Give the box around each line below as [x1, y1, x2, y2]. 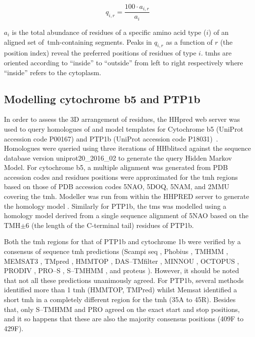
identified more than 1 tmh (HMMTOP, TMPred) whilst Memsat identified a [4, 284, 237, 295]
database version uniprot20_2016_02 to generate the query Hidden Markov [4, 152, 232, 163]
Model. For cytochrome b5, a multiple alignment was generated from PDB [4, 162, 228, 172]
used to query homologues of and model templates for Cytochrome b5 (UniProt [4, 123, 244, 134]
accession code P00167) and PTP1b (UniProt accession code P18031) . [4, 133, 218, 143]
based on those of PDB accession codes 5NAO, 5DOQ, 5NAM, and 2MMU [4, 181, 229, 192]
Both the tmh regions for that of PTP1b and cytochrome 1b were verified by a [4, 236, 241, 247]
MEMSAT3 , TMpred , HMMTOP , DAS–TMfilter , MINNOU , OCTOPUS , [4, 255, 239, 266]
